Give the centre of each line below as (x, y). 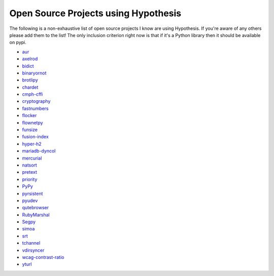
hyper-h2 (32, 144)
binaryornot (34, 73)
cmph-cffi (32, 94)
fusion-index (36, 137)
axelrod (30, 59)
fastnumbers (36, 108)
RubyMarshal (36, 215)
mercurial (32, 158)
